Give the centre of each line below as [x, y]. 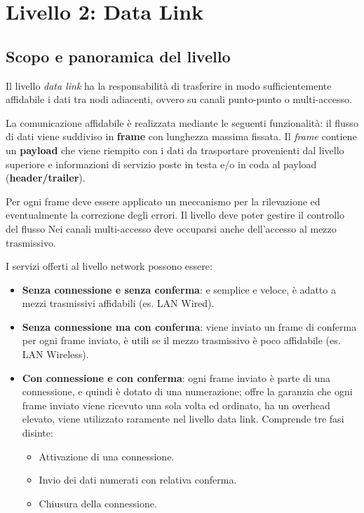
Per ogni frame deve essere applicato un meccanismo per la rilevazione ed [163, 201]
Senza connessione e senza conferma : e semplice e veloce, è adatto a [179, 289]
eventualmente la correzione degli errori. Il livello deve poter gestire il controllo [175, 215]
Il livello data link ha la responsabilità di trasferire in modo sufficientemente [169, 85]
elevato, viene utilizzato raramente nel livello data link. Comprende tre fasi [183, 419]
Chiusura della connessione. [98, 503]
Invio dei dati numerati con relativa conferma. [138, 480]
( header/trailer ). [46, 178]
